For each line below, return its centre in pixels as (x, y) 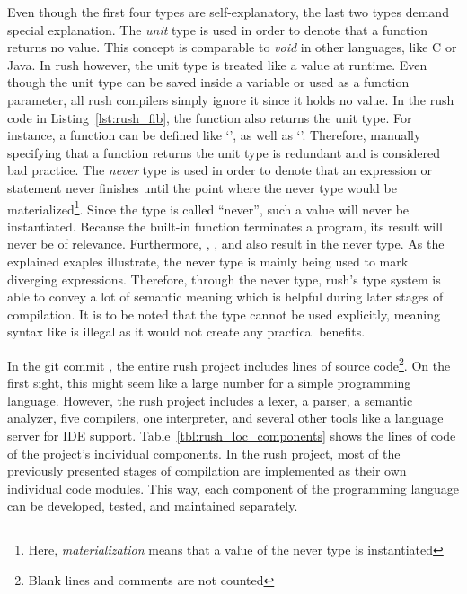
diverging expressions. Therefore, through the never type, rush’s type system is (224, 279)
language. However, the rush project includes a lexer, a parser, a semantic (210, 400)
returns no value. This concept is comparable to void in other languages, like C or (232, 47)
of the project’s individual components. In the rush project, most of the (204, 453)
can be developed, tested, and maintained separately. (153, 506)
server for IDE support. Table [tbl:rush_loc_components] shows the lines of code (232, 435)
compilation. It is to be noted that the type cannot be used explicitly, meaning (224, 314)
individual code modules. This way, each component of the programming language (233, 488)
